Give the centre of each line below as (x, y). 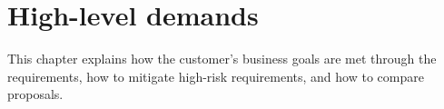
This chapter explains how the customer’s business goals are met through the (222, 59)
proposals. (35, 94)
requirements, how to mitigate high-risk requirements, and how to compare (216, 76)
